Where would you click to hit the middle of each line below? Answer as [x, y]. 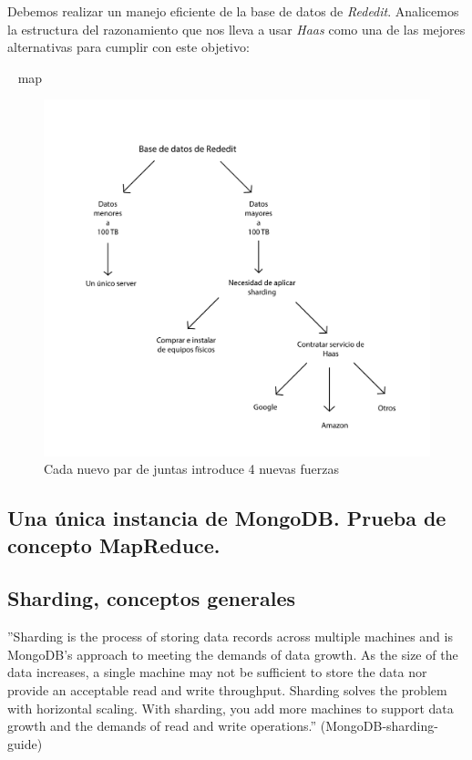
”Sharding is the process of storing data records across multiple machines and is [230, 637]
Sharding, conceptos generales [151, 598]
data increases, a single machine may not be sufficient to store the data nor [217, 672]
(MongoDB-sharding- [379, 726]
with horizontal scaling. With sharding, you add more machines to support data [231, 708]
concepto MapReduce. [114, 544]
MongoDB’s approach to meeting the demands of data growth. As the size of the [233, 654]
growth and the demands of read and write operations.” [162, 726]
